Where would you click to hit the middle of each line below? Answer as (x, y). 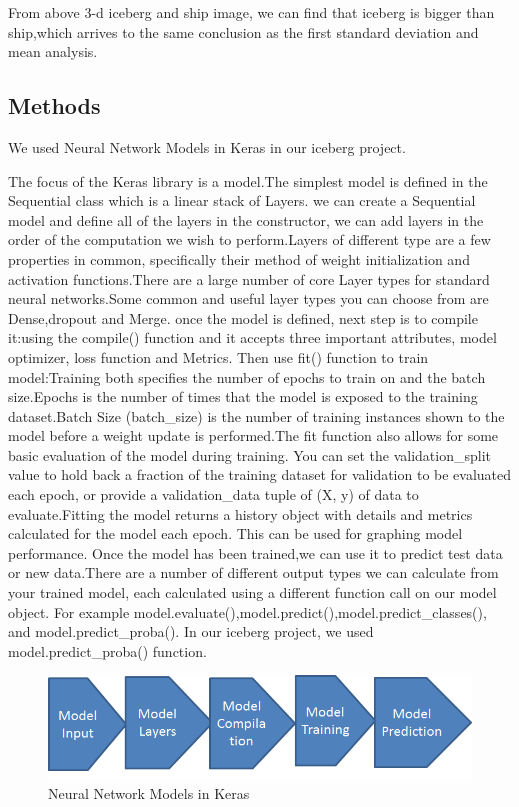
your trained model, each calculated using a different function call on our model (252, 592)
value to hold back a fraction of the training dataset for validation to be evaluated (260, 474)
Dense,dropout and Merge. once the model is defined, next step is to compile (243, 317)
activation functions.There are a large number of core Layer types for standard (249, 278)
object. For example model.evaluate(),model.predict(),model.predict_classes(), (247, 611)
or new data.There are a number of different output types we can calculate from (253, 572)
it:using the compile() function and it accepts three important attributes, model (252, 337)
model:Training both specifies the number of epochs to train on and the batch (247, 376)
